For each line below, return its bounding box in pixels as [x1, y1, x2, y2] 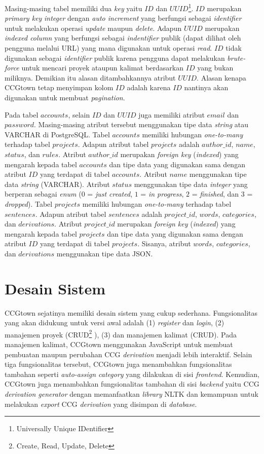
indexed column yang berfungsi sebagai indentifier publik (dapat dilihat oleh [5, 32, 241, 43]
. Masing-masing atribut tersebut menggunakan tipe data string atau [34, 119, 249, 130]
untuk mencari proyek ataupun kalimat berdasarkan [21, 62, 184, 73]
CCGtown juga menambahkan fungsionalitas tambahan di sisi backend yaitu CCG [5, 379, 259, 389]
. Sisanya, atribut [137, 238, 191, 249]
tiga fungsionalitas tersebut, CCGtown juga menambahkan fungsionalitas [5, 359, 232, 369]
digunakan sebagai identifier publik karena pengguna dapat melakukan [5, 52, 225, 63]
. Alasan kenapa [197, 72, 246, 83]
